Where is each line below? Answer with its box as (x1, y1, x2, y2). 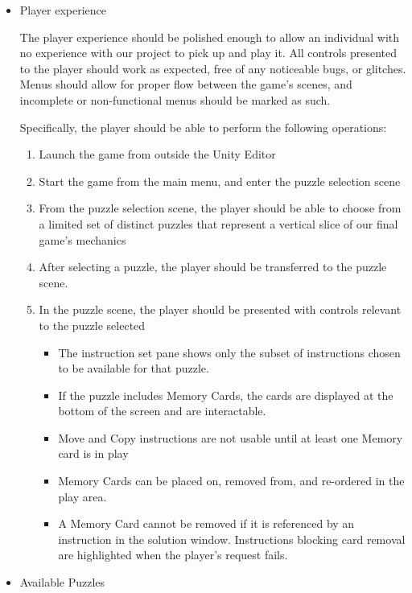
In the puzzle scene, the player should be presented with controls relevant (39, 301, 402, 318)
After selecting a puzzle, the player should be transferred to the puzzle (39, 258, 387, 275)
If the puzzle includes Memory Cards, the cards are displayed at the (58, 386, 393, 403)
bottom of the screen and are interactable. (58, 402, 266, 419)
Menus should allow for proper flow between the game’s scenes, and (19, 76, 352, 93)
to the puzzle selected (39, 316, 146, 333)
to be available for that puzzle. (58, 360, 209, 377)
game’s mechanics (39, 231, 126, 248)
